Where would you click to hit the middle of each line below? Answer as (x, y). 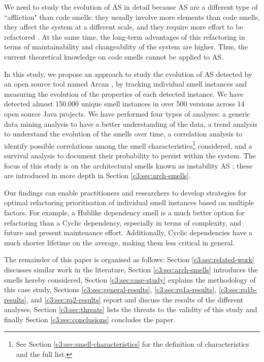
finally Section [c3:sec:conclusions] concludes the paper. (90, 319)
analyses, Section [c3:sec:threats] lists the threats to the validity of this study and (131, 309)
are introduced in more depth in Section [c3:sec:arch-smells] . (97, 175)
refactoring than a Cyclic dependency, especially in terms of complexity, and (123, 222)
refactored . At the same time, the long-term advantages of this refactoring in (125, 36)
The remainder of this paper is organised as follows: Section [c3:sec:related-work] (129, 259)
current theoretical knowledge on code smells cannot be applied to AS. (114, 56)
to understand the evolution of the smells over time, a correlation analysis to (123, 134)
